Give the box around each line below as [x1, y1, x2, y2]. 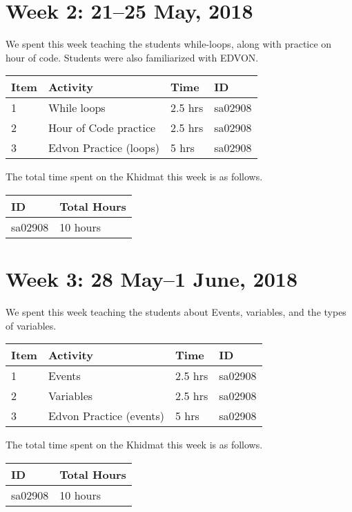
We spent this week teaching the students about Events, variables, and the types [6, 305, 346, 319]
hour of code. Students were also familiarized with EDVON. [6, 50, 259, 64]
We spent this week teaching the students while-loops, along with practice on [6, 37, 332, 51]
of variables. [6, 318, 57, 332]
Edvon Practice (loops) [48, 140, 159, 156]
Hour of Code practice [48, 120, 156, 136]
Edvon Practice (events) [48, 408, 165, 424]
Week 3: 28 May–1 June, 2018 [6, 265, 297, 293]
